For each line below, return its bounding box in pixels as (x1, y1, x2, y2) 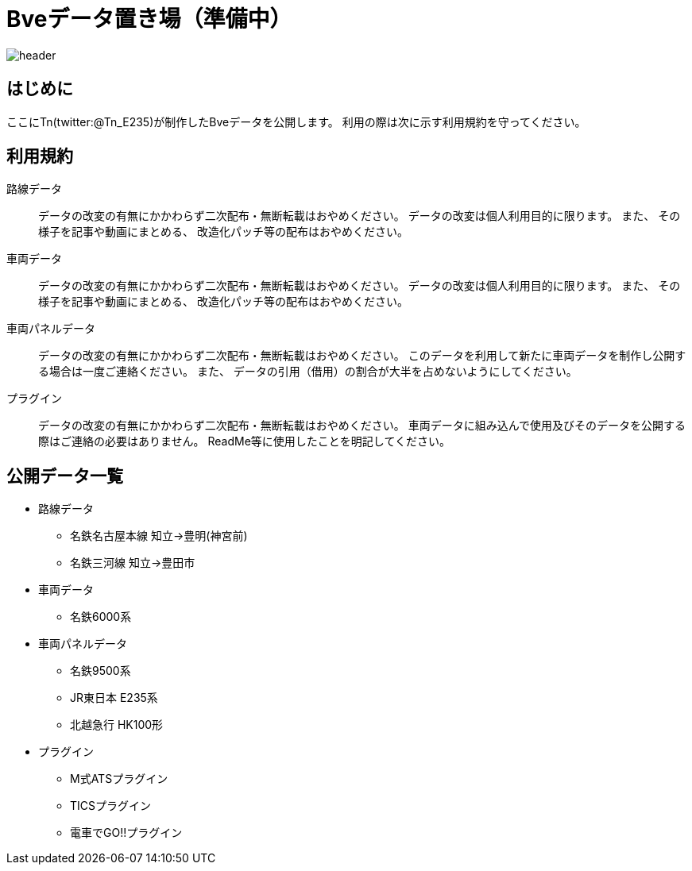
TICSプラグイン (70, 799, 152, 813)
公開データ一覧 (6, 465, 123, 486)
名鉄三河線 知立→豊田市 (70, 556, 195, 570)
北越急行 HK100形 (70, 718, 164, 732)
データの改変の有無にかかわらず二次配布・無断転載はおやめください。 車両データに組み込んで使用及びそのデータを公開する (38, 418, 686, 433)
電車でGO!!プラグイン (70, 826, 183, 840)
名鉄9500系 (70, 664, 131, 678)
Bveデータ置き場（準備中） (6, 6, 292, 33)
